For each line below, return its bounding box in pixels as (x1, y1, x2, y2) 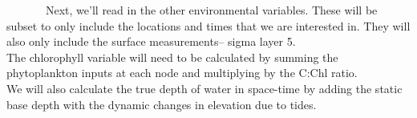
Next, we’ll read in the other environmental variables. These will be (45, 2, 378, 18)
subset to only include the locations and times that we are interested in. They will (6, 17, 411, 34)
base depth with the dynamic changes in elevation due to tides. (6, 96, 317, 112)
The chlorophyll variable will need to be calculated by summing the (6, 48, 338, 65)
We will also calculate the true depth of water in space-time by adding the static (6, 79, 403, 96)
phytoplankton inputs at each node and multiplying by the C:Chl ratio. (6, 64, 358, 81)
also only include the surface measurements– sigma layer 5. (6, 33, 296, 50)
